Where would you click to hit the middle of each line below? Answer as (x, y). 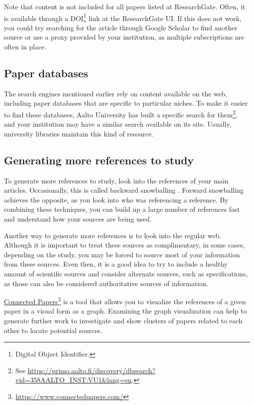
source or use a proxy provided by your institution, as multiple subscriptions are (124, 37)
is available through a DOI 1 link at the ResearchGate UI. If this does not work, (123, 17)
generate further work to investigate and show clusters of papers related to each (123, 321)
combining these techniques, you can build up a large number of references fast (122, 209)
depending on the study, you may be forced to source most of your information (122, 254)
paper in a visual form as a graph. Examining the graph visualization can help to (126, 311)
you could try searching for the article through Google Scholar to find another (121, 27)
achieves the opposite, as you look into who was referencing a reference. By (116, 199)
